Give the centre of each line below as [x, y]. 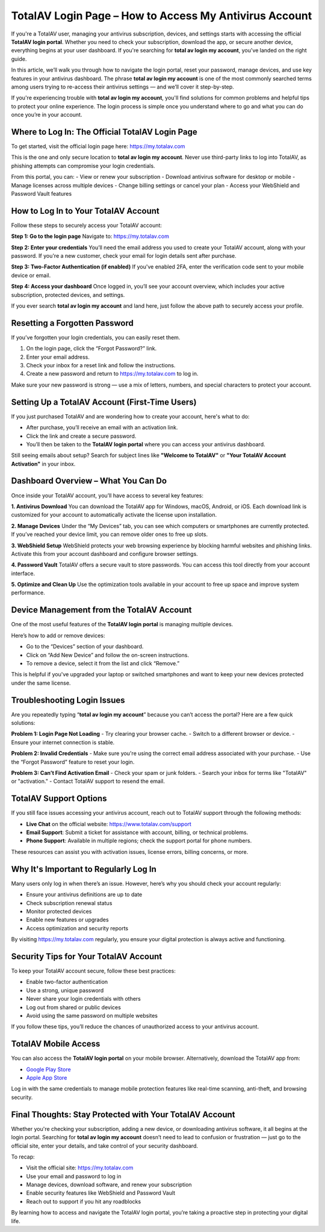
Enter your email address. [58, 357]
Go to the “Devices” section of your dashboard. [85, 647]
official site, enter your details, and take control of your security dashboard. [105, 1146]
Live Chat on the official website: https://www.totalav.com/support [109, 824]
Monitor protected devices [59, 911]
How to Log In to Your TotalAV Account [85, 211]
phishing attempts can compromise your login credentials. [83, 166]
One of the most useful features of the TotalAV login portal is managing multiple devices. [122, 624]
